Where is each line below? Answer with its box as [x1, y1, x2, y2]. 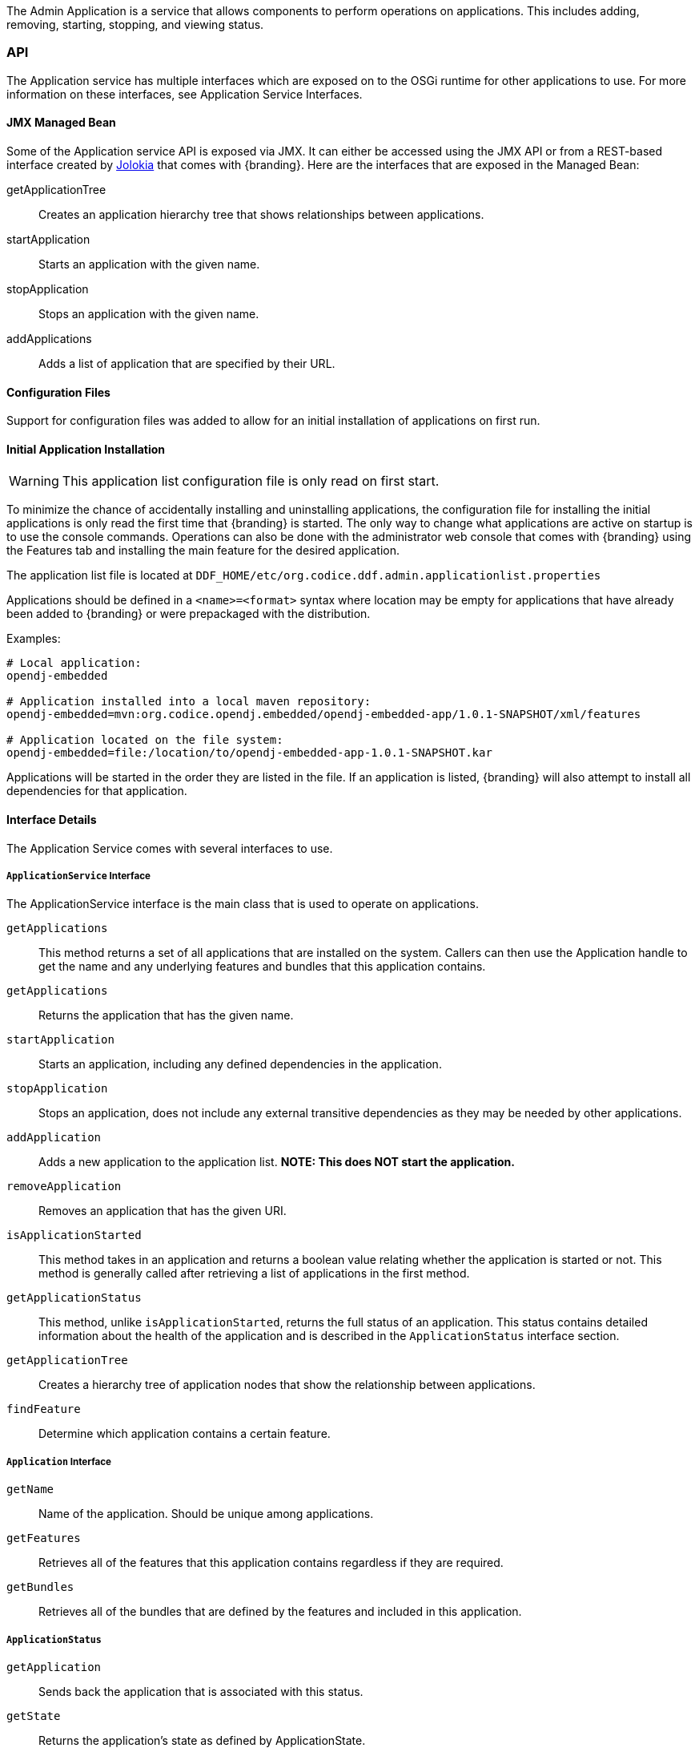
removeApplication [6, 1180, 122, 1193]
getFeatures [6, 1532, 81, 1545]
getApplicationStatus [6, 1291, 142, 1305]
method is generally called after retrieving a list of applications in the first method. [38, 1266, 470, 1281]
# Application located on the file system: [6, 733, 283, 747]
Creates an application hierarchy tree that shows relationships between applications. [38, 207, 484, 221]
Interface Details [6, 813, 97, 827]
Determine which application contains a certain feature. [38, 1427, 331, 1441]
